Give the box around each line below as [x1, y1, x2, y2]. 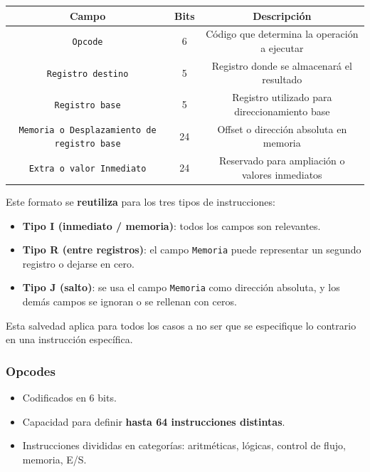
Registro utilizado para [232, 90, 332, 105]
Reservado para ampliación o [219, 153, 345, 168]
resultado [262, 72, 302, 87]
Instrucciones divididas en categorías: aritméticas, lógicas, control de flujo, [22, 438, 346, 453]
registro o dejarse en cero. [22, 256, 134, 271]
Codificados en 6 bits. [22, 390, 117, 404]
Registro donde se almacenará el [211, 58, 352, 73]
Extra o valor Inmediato [28, 163, 147, 174]
